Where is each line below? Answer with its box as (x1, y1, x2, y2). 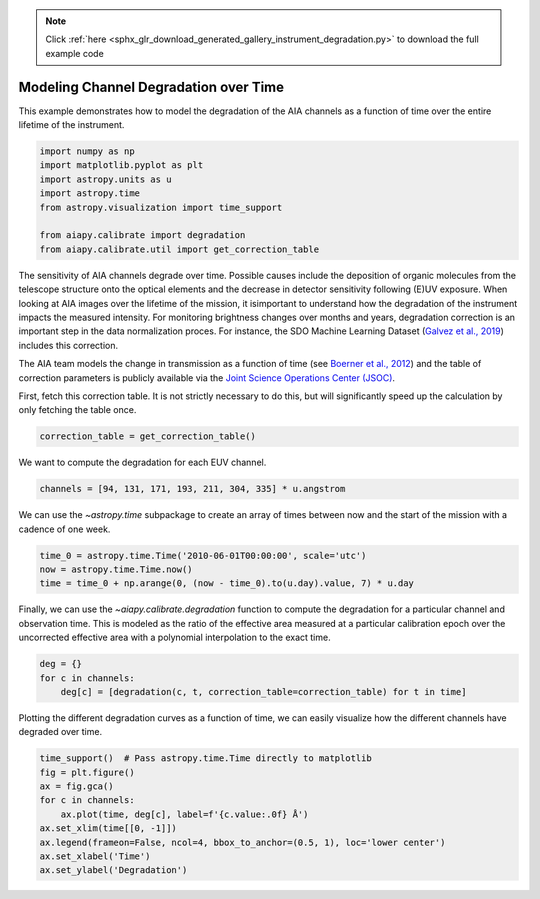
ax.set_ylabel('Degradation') (39, 865, 188, 876)
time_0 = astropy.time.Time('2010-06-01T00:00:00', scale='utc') (39, 550, 367, 561)
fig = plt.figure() (39, 766, 135, 778)
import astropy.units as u (39, 173, 172, 185)
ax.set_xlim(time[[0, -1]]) (39, 823, 177, 834)
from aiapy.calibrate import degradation (39, 230, 246, 241)
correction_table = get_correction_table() (39, 431, 257, 442)
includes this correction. (18, 339, 119, 351)
